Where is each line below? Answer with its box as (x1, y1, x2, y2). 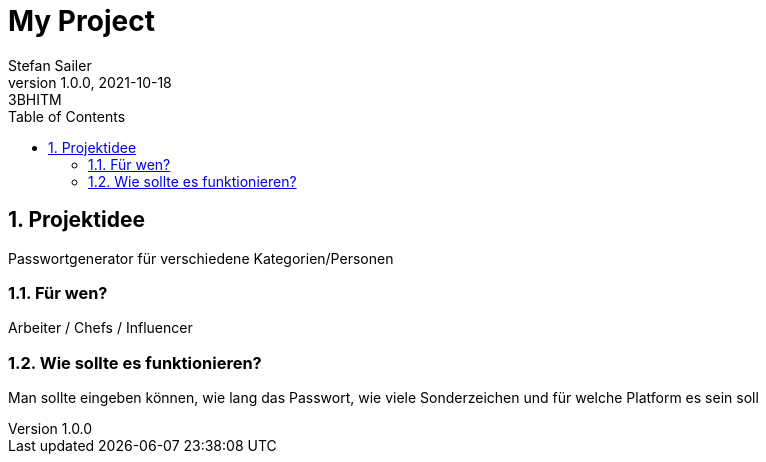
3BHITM (8, 90, 62, 108)
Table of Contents (8, 107, 126, 125)
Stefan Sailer (8, 56, 92, 74)
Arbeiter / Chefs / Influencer (8, 319, 193, 337)
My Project (8, 4, 155, 38)
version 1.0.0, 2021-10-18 (8, 73, 172, 91)
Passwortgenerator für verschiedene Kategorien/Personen (8, 249, 394, 267)
